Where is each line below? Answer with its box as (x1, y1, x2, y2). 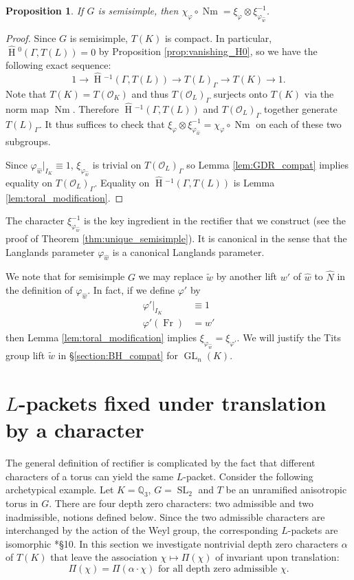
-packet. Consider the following (183, 469, 313, 483)
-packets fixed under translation (19, 388, 327, 416)
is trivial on (92, 157, 142, 171)
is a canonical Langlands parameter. (112, 244, 265, 259)
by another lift (216, 269, 278, 283)
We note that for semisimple (5, 269, 125, 283)
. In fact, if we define (87, 283, 175, 297)
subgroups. (5, 134, 51, 149)
